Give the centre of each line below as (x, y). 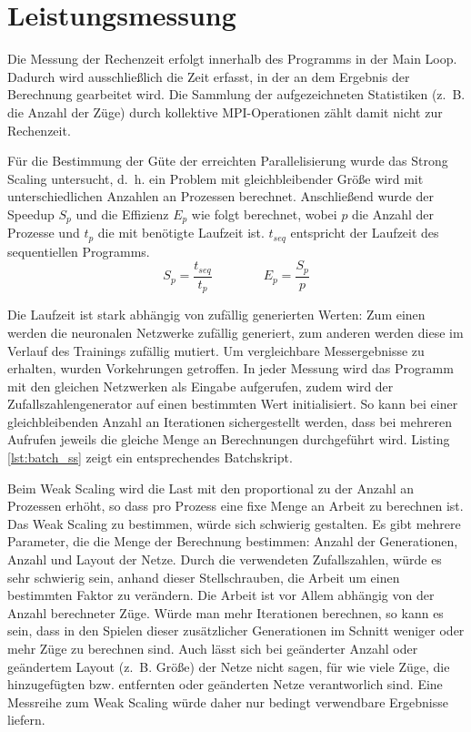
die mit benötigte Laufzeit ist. (181, 233)
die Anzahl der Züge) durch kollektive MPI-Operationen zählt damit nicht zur (225, 112)
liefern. (26, 720)
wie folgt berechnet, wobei (264, 213)
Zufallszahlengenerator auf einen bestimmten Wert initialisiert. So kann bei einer (233, 404)
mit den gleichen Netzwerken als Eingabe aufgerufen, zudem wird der (200, 386)
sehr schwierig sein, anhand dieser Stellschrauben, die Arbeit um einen (204, 577)
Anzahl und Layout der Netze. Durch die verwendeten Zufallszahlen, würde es (225, 559)
